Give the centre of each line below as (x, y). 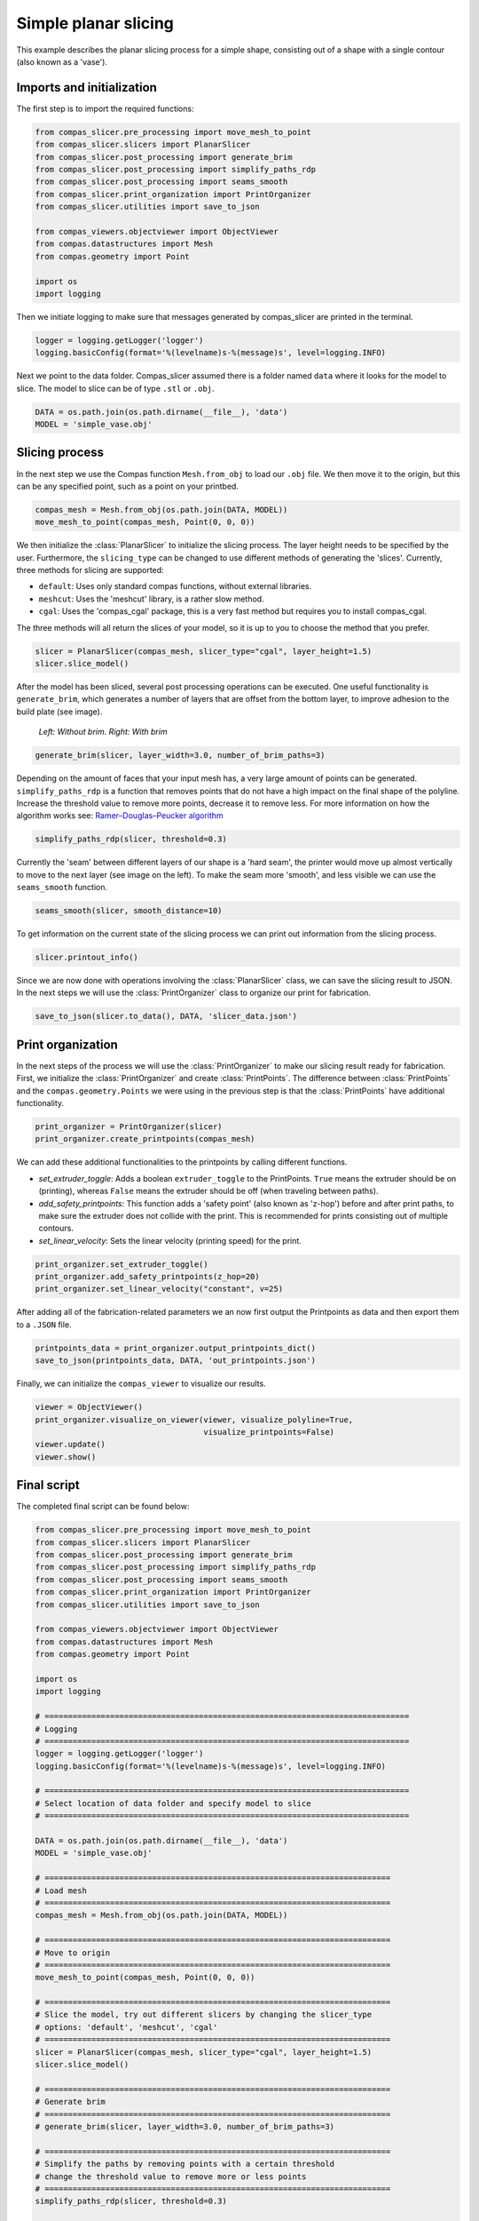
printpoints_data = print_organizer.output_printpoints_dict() (176, 1348)
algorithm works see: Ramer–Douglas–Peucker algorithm (120, 816)
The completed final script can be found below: (103, 1507)
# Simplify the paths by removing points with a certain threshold (185, 2164)
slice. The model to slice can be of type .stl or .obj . (115, 388)
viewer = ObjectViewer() (89, 1407)
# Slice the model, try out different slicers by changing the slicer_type (204, 2015)
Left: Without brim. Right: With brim (103, 732)
